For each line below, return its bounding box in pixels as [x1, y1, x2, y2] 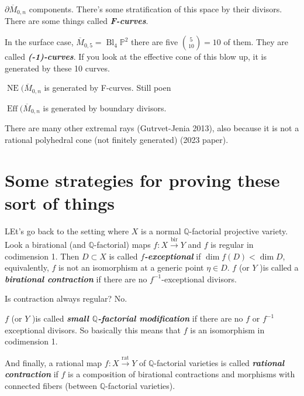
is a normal [141, 224, 181, 237]
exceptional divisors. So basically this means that [5, 323, 181, 336]
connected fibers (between [5, 379, 97, 391]
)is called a [260, 261, 299, 274]
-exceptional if [144, 250, 201, 262]
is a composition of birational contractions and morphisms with [68, 368, 295, 380]
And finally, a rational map [5, 356, 102, 368]
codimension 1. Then [5, 250, 80, 262]
